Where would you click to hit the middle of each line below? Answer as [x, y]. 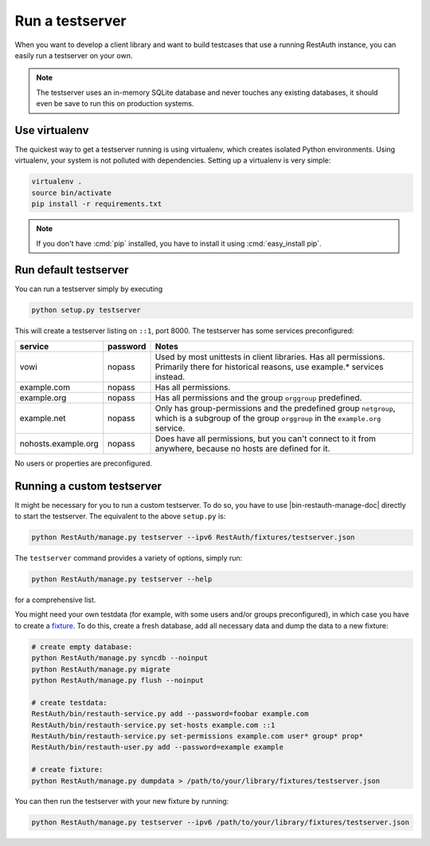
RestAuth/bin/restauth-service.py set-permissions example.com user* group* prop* [197, 736]
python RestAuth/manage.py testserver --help [122, 579]
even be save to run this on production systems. [115, 104]
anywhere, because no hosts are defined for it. [242, 448]
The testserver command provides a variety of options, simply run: [129, 558]
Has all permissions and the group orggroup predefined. [258, 397]
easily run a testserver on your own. [74, 55]
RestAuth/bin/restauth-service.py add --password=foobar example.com [170, 714]
